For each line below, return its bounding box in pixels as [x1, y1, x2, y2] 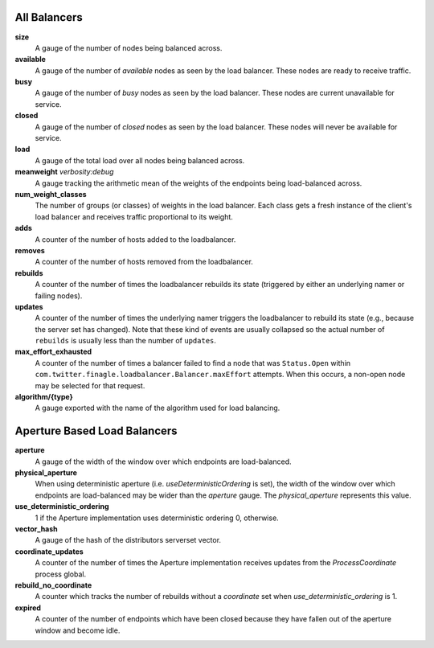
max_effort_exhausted [14, 347, 92, 357]
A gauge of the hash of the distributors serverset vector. [35, 535, 221, 545]
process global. [35, 569, 87, 579]
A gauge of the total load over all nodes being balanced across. [35, 155, 245, 165]
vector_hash [14, 524, 58, 534]
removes [14, 245, 46, 255]
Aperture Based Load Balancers [14, 424, 178, 438]
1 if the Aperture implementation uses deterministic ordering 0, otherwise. [35, 513, 279, 523]
